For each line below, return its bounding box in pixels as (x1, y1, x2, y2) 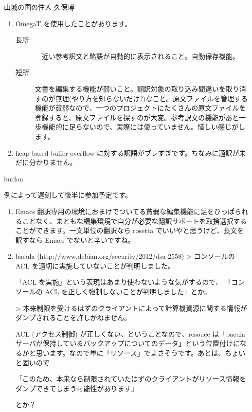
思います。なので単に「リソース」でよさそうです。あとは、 (36, 348, 225, 358)
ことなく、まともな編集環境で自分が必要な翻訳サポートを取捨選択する (22, 215, 247, 226)
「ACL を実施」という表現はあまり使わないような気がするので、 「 (15, 277, 232, 287)
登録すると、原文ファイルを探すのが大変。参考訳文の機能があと (35, 112, 239, 122)
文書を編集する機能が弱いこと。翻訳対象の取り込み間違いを (35, 83, 226, 93)
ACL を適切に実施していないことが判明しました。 (15, 260, 175, 270)
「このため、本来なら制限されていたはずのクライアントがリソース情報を (15, 374, 247, 384)
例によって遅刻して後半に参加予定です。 (4, 190, 132, 200)
